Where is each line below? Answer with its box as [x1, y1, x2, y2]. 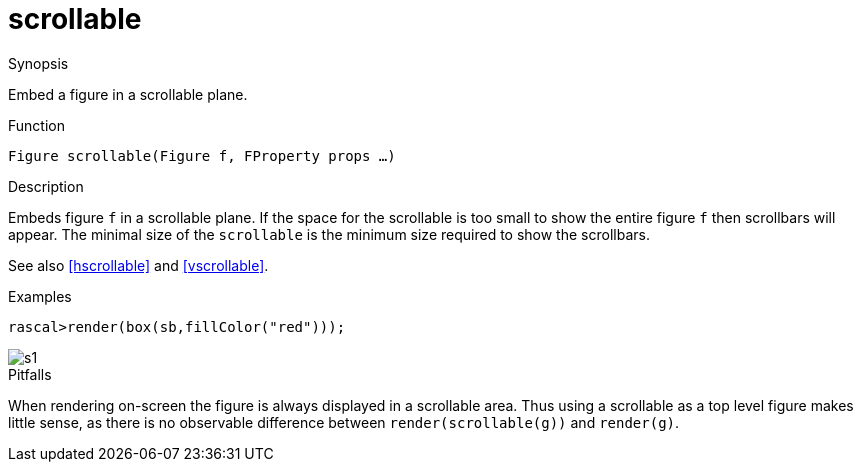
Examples [8, 287, 72, 305]
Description [8, 177, 84, 195]
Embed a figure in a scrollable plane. [8, 85, 248, 103]
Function [8, 116, 65, 134]
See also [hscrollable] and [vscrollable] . [8, 256, 269, 274]
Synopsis [8, 54, 69, 72]
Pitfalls [8, 365, 52, 383]
